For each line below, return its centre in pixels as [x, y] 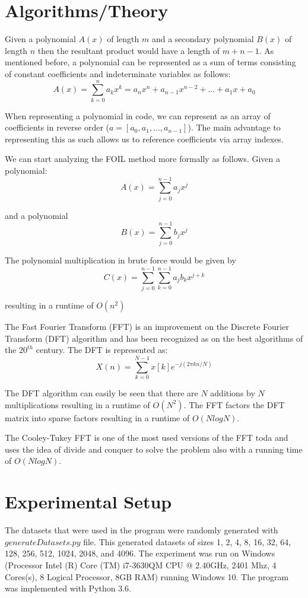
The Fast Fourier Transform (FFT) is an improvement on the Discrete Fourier [147, 327]
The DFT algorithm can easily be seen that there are [101, 393]
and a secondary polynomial [203, 39]
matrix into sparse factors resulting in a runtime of [97, 417]
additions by [233, 393]
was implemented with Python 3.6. [68, 588]
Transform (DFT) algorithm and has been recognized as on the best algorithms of [154, 338]
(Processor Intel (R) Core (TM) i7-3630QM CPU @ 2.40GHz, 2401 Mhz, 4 [141, 564]
